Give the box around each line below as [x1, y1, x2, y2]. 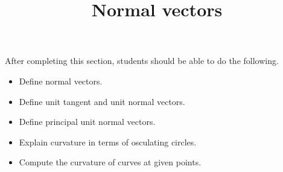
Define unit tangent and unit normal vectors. [19, 95, 185, 107]
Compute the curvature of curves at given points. [19, 156, 202, 168]
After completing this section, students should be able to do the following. [5, 54, 279, 67]
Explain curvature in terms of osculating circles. [19, 135, 197, 148]
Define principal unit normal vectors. [19, 115, 156, 128]
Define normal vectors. [19, 74, 103, 87]
